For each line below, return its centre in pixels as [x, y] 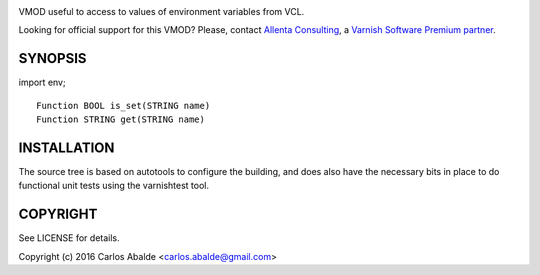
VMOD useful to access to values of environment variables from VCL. [161, 11]
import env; [42, 82]
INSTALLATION [66, 147]
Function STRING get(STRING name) [120, 119]
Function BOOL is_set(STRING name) [123, 105]
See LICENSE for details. [69, 238]
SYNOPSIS [52, 58]
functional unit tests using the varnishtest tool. [114, 186]
